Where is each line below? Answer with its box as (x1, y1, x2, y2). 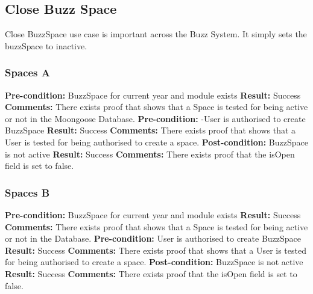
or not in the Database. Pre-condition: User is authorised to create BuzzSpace (5, 232, 302, 245)
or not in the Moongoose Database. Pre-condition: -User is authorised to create (5, 112, 306, 124)
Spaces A (5, 65, 50, 80)
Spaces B (5, 185, 50, 200)
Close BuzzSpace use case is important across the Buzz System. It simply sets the (5, 28, 307, 40)
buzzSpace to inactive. (5, 39, 87, 52)
